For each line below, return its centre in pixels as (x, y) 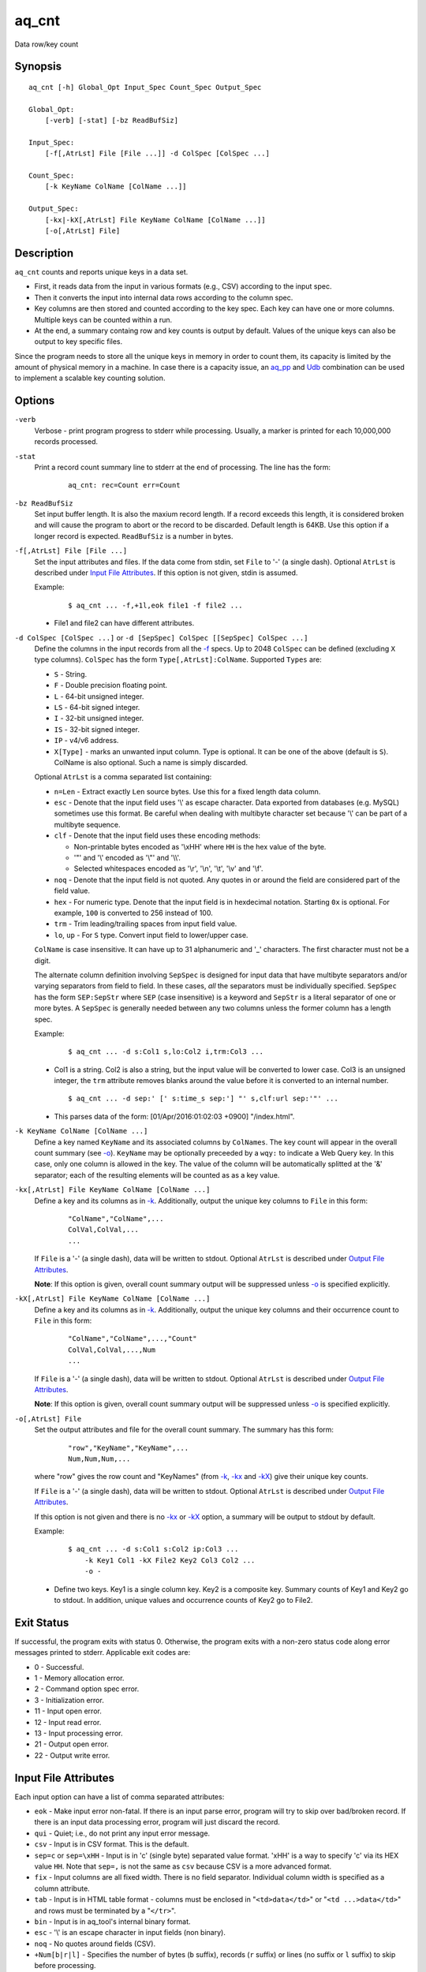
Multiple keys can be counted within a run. (103, 319)
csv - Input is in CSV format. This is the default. (112, 1844)
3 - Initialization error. (69, 1700)
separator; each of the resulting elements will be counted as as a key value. (157, 1175)
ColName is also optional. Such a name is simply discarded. (151, 762)
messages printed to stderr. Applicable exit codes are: (103, 1653)
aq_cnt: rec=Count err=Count (124, 486)
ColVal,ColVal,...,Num (112, 1350)
